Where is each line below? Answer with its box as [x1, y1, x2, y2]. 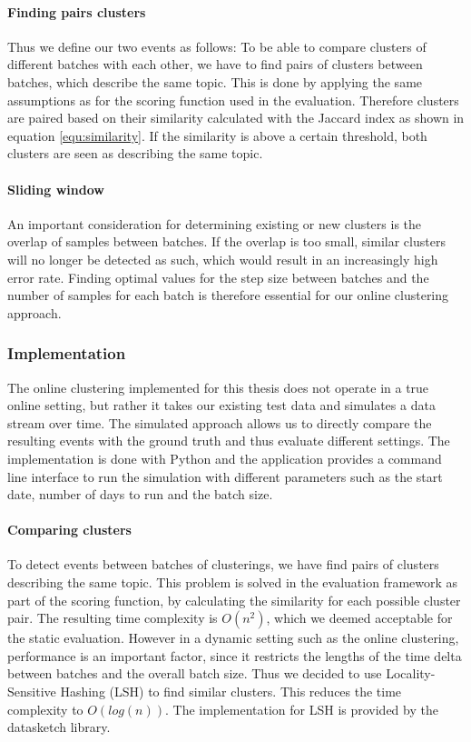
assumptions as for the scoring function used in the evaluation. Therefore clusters [7, 90, 459, 109]
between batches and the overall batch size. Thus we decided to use [7, 664, 382, 683]
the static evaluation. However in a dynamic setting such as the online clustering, [7, 628, 459, 647]
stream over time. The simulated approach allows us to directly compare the [7, 413, 432, 432]
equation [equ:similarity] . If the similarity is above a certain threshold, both [7, 125, 427, 145]
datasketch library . [7, 717, 111, 737]
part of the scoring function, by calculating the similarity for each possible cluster [7, 590, 461, 609]
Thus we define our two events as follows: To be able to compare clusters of [7, 36, 427, 55]
